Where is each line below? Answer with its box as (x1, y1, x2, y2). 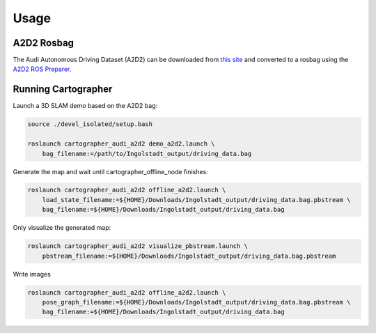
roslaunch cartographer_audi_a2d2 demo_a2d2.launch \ (27, 140, 215, 148)
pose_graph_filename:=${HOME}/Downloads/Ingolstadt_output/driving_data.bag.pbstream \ (42, 298, 351, 306)
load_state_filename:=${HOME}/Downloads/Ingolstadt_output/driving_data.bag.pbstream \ (42, 196, 351, 203)
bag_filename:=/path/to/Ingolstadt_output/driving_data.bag (42, 150, 252, 157)
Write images (13, 270, 52, 278)
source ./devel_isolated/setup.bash (27, 121, 153, 128)
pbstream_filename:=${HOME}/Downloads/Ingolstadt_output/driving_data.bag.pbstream (42, 251, 336, 260)
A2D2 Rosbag (13, 37, 75, 49)
